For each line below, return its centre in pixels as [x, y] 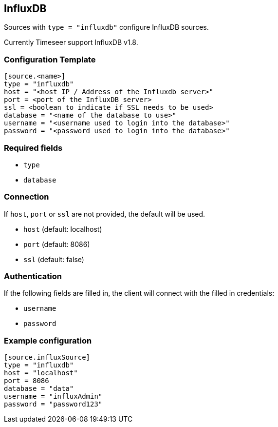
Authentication [33, 276]
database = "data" [39, 389]
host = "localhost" [41, 373]
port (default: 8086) [57, 244]
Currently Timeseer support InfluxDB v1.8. [71, 42]
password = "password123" [53, 404]
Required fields [33, 148]
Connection [27, 197]
